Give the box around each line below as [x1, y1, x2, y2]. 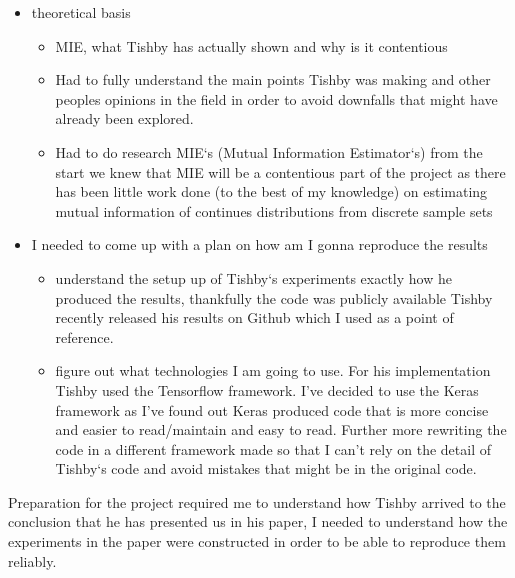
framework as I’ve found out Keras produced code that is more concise [55, 399, 489, 420]
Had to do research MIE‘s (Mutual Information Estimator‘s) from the [55, 141, 483, 162]
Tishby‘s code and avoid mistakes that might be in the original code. [55, 458, 477, 479]
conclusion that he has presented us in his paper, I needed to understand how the [8, 511, 508, 532]
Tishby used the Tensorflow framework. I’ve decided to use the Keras [55, 379, 479, 400]
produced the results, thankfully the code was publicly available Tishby [55, 287, 493, 308]
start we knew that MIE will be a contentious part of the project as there [55, 161, 506, 182]
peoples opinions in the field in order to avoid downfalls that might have [55, 88, 498, 109]
